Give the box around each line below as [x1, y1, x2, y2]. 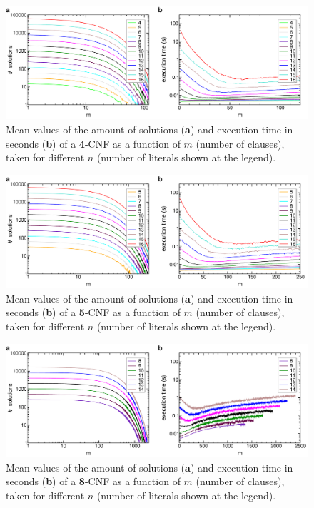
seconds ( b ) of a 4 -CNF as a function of [6, 136, 181, 151]
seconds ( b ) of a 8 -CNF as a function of [6, 474, 181, 489]
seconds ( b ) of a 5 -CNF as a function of [6, 305, 181, 320]
